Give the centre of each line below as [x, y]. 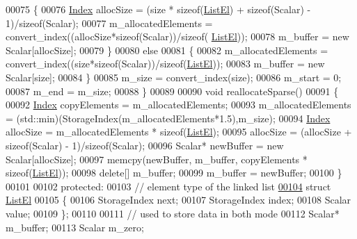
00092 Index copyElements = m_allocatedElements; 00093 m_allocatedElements [178, 105]
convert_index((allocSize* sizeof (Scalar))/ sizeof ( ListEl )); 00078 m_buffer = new [177, 36]
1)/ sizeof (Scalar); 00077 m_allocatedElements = [109, 23]
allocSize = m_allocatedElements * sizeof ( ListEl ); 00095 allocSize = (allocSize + [179, 132]
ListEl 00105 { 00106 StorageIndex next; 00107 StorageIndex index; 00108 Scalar [178, 200]
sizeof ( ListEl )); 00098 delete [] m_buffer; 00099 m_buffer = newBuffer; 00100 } [174, 173]
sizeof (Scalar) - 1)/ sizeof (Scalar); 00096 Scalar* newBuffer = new [145, 145]
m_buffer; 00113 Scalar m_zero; [75, 227]
